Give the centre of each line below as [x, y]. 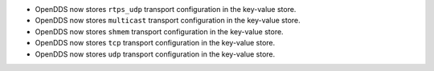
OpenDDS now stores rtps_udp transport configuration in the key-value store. [166, 9]
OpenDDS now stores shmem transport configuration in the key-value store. [160, 31]
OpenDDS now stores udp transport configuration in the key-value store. [155, 54]
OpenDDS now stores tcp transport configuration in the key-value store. [155, 43]
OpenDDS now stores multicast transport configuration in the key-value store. [168, 21]
